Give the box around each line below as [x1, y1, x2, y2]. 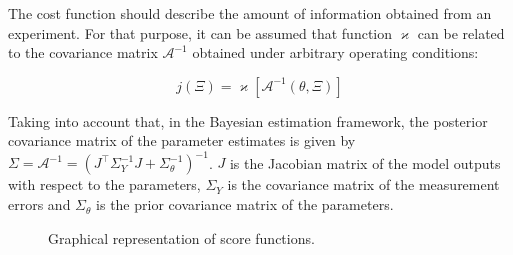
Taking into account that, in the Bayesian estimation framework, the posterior [8, 110, 488, 131]
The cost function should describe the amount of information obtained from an [8, 3, 492, 23]
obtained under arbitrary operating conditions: [192, 42, 479, 63]
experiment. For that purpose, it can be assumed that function [8, 22, 393, 43]
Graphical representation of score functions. [48, 227, 315, 248]
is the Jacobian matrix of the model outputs [229, 152, 501, 173]
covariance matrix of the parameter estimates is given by [8, 130, 356, 151]
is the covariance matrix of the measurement [227, 174, 500, 195]
